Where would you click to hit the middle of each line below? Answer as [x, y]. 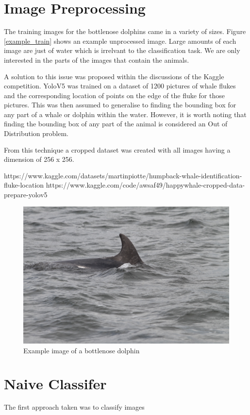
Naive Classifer [55, 384]
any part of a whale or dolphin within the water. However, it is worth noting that [125, 114]
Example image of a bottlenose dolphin [82, 350]
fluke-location [24, 185]
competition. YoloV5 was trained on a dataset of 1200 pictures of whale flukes [120, 86]
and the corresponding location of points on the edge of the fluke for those [114, 95]
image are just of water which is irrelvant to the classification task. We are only [122, 50]
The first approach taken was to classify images [74, 407]
